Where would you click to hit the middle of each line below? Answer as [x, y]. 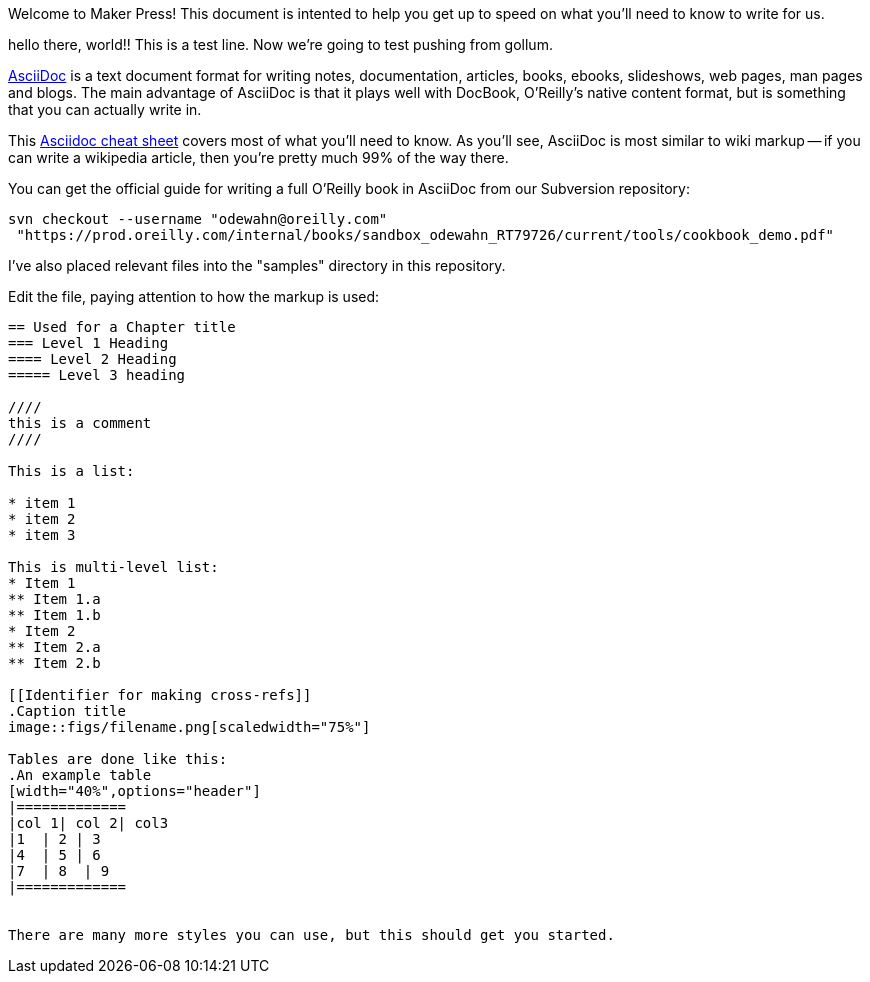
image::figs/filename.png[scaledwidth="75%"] [189, 727]
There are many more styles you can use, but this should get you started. [311, 935]
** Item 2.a [54, 647]
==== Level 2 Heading [92, 359]
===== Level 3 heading [97, 375]
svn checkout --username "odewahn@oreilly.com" [198, 219]
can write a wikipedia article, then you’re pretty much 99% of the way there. [258, 157]
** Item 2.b [54, 663]
